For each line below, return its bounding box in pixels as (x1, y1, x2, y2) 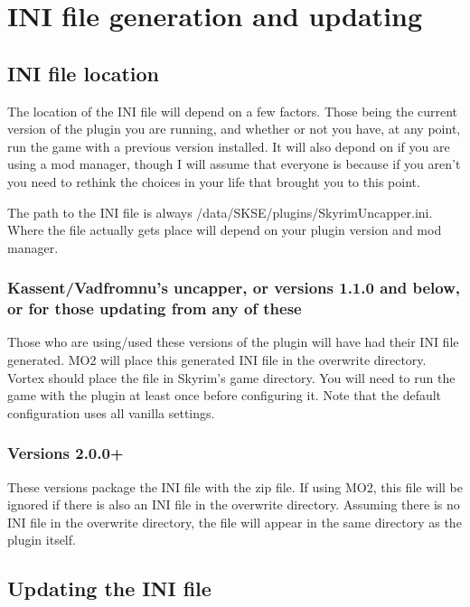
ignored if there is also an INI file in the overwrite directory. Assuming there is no (7, 495, 460, 514)
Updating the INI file (7, 574, 211, 602)
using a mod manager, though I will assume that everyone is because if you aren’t (7, 154, 461, 173)
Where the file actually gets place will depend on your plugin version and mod (7, 220, 442, 239)
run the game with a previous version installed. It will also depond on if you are (7, 136, 450, 155)
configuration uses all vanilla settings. (7, 403, 215, 422)
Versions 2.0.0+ (7, 442, 124, 464)
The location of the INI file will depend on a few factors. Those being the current (7, 101, 458, 120)
